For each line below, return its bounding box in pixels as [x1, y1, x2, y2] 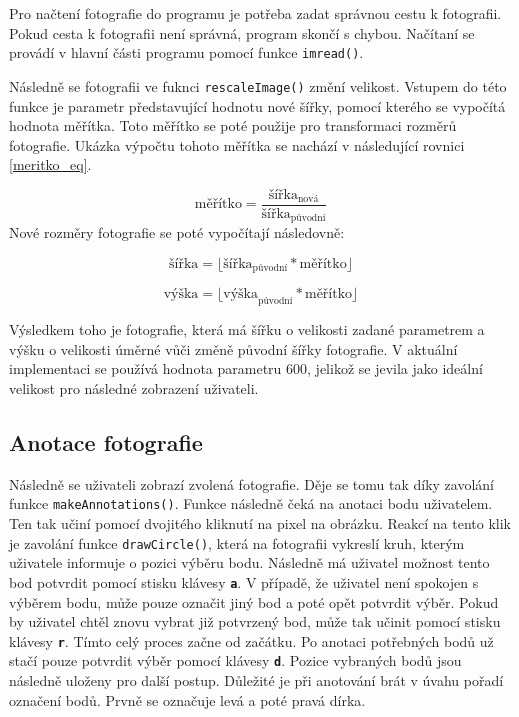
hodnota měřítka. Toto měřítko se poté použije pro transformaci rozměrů [9, 115, 457, 136]
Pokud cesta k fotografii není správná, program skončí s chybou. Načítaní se [9, 22, 475, 43]
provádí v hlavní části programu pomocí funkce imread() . [9, 42, 364, 63]
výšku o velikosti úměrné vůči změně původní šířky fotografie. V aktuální [9, 338, 458, 359]
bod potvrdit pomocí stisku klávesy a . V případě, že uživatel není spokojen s [9, 571, 479, 592]
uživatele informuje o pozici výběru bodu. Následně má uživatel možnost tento [9, 552, 490, 573]
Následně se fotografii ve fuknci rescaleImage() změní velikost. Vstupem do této [9, 75, 507, 96]
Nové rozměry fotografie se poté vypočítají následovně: [9, 222, 345, 243]
